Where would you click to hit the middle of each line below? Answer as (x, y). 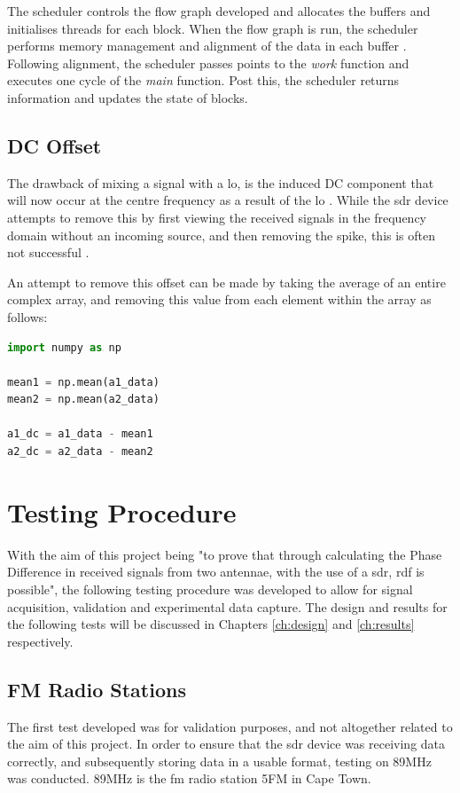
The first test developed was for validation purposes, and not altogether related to (230, 726)
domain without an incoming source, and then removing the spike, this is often (222, 235)
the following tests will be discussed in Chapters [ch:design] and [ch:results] (211, 624)
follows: (27, 316)
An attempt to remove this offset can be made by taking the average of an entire (226, 282)
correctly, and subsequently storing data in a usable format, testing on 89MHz (219, 761)
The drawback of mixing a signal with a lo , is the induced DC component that (221, 182)
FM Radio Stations (97, 689)
